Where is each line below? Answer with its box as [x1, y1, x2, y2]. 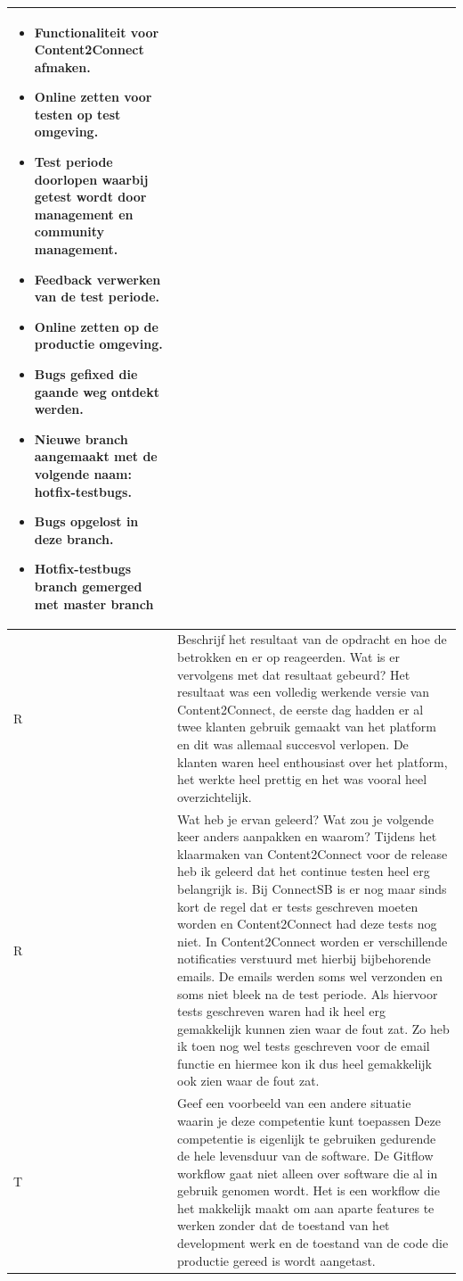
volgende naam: [34, 464, 132, 483]
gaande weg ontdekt [34, 382, 159, 401]
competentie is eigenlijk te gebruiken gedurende [177, 1128, 436, 1147]
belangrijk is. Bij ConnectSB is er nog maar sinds [177, 879, 447, 897]
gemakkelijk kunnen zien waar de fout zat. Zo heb [177, 1019, 450, 1037]
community [34, 222, 105, 241]
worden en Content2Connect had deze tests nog [177, 914, 437, 933]
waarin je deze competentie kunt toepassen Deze [177, 1111, 441, 1129]
